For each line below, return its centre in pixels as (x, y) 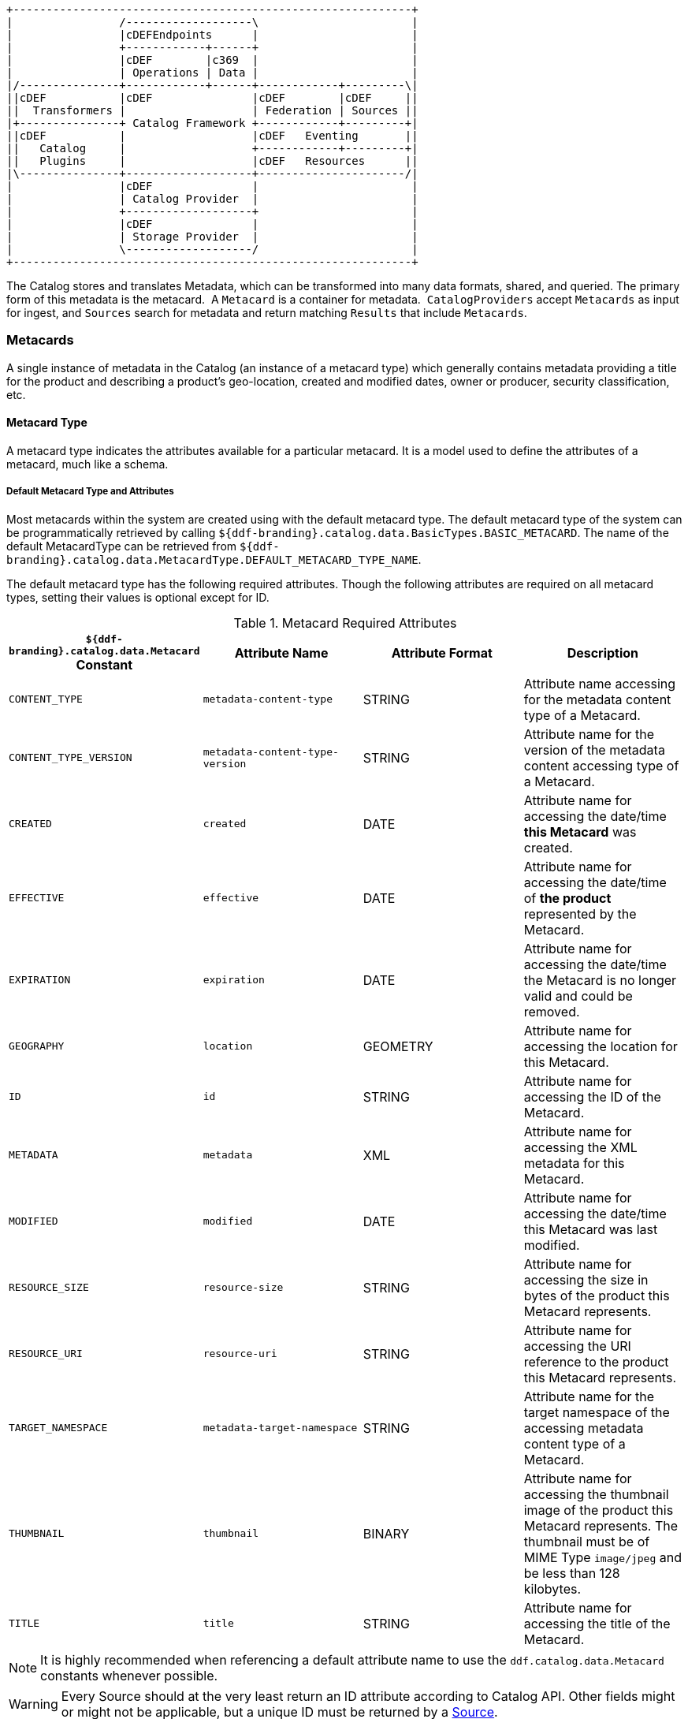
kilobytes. (552, 1588)
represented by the (580, 914)
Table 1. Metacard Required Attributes (345, 623)
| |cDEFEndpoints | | (212, 35)
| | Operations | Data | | (212, 73)
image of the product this (599, 1510)
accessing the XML (580, 1147)
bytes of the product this (597, 1295)
